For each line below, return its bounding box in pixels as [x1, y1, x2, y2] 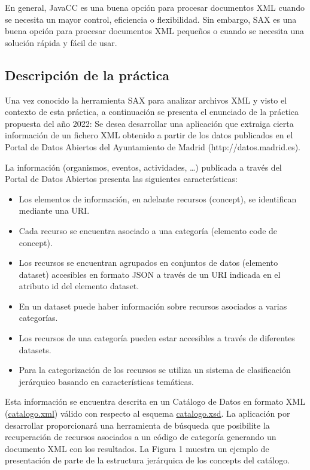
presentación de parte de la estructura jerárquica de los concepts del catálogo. [5, 454, 290, 466]
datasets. [19, 343, 51, 356]
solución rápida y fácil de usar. [5, 36, 117, 48]
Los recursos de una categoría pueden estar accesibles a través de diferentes [19, 332, 295, 344]
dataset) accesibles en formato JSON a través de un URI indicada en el [19, 268, 281, 280]
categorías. [19, 311, 58, 324]
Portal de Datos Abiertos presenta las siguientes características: [5, 172, 238, 185]
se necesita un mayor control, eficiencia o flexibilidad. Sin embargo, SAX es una [5, 13, 297, 25]
